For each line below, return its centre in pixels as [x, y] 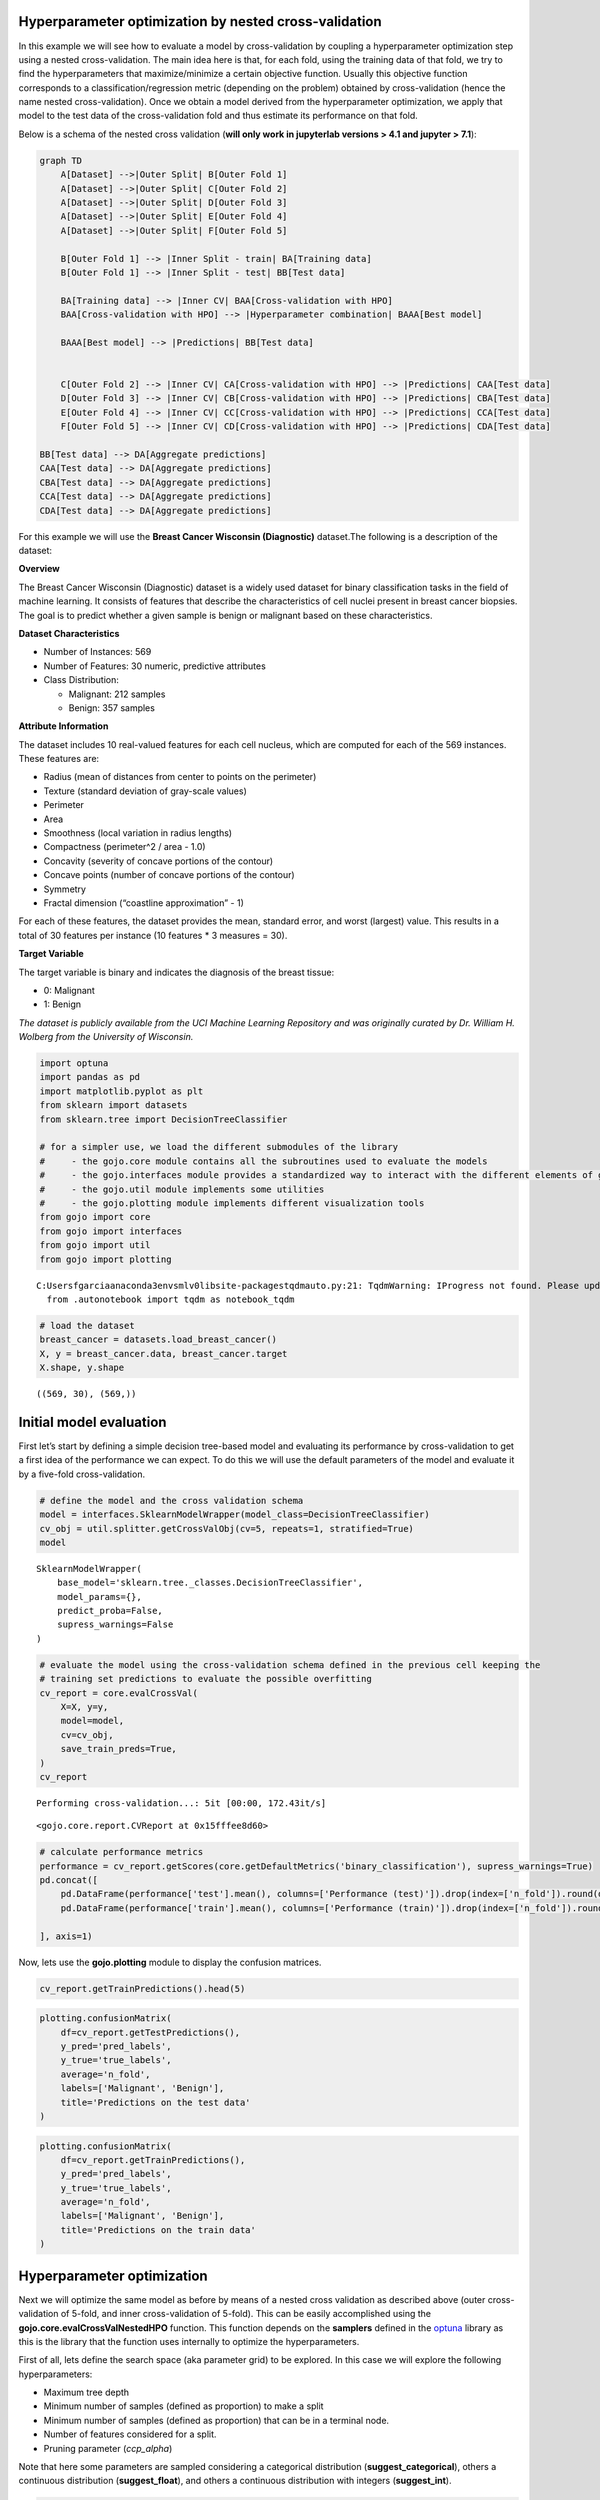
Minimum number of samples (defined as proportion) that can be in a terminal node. [216, 2420]
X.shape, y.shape [82, 1368]
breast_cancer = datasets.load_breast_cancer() [158, 1339]
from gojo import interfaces [111, 1231]
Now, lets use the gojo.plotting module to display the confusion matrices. [170, 1962]
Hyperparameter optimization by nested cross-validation [200, 21]
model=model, [92, 1721]
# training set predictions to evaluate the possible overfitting [205, 1679]
